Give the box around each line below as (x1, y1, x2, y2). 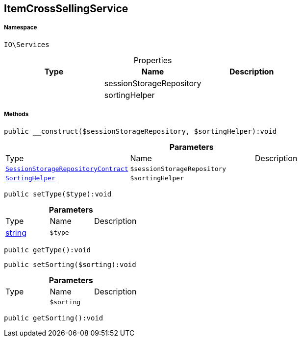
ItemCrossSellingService (4, 2, 128, 15)
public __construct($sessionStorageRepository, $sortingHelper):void (4, 127, 277, 135)
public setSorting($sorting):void (4, 260, 136, 268)
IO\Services (4, 40, 50, 49)
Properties (133, 55, 172, 65)
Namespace (4, 24, 37, 31)
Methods (4, 111, 29, 118)
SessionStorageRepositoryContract (5, 165, 128, 172)
